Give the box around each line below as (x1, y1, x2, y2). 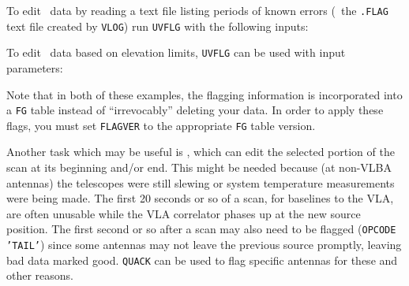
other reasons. (6, 267, 74, 284)
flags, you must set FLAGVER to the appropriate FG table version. (6, 117, 316, 133)
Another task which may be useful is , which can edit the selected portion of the (6, 143, 395, 160)
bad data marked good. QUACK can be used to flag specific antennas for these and (6, 251, 398, 268)
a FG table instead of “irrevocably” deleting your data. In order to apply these (6, 102, 384, 118)
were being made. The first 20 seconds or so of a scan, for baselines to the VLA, (6, 190, 394, 206)
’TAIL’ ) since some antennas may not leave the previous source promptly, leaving (6, 236, 402, 253)
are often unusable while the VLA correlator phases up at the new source (6, 205, 361, 221)
